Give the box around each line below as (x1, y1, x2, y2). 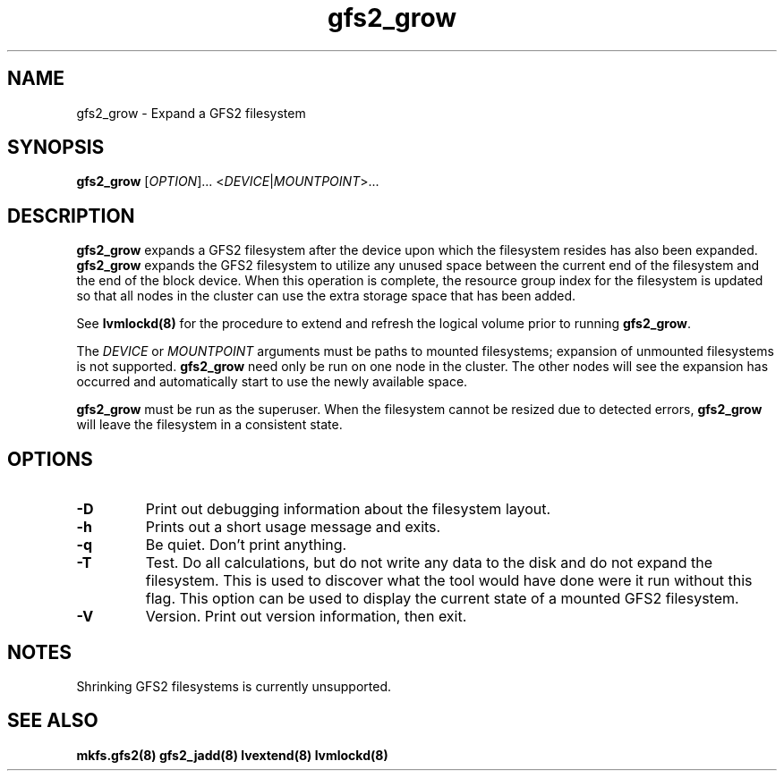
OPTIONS (7, 447, 93, 470)
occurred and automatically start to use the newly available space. (76, 374, 468, 390)
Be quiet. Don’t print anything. (145, 536, 347, 554)
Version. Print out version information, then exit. (145, 607, 467, 626)
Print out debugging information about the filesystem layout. (145, 500, 551, 519)
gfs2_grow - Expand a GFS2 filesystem (76, 105, 306, 121)
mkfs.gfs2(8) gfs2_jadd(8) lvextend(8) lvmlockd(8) (76, 747, 388, 763)
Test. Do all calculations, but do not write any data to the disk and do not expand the (145, 554, 713, 572)
